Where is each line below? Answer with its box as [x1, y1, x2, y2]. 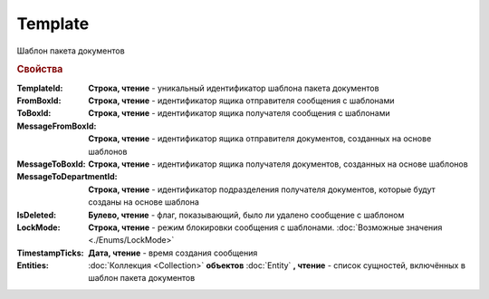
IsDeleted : [16, 209, 57, 220]
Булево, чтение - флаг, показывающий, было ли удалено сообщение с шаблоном [88, 209, 405, 220]
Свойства [16, 63, 63, 76]
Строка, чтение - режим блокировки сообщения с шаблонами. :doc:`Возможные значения [88, 222, 443, 233]
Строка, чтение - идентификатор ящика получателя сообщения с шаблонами [88, 108, 390, 119]
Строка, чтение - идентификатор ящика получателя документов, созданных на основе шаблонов [88, 159, 468, 169]
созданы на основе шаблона [88, 197, 199, 207]
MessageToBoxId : [16, 159, 86, 169]
